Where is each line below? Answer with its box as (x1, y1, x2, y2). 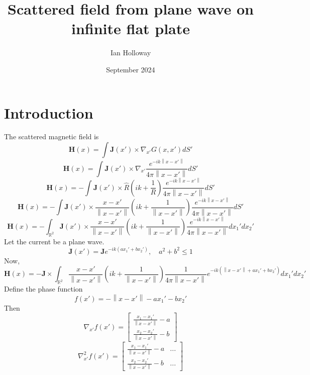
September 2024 (106, 64, 155, 74)
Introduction (4, 102, 93, 123)
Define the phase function (4, 284, 83, 294)
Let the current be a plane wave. (4, 236, 105, 246)
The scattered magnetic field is (4, 131, 99, 142)
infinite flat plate (71, 18, 190, 39)
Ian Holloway (110, 47, 151, 58)
